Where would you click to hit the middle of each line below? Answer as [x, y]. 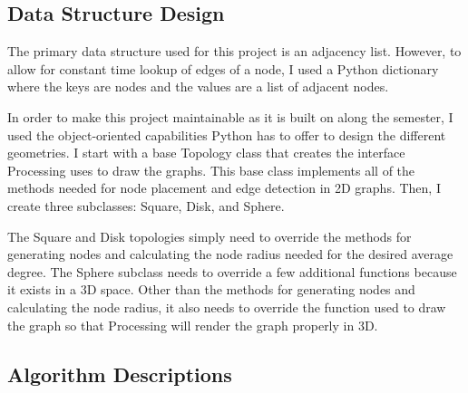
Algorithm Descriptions [120, 374]
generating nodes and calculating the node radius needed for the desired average [230, 254]
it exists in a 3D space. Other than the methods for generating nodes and [211, 289]
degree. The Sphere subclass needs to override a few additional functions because [232, 271]
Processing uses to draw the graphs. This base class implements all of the [211, 170]
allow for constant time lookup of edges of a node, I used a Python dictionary [223, 68]
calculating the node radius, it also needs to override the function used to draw [227, 307]
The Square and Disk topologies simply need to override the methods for [210, 236]
